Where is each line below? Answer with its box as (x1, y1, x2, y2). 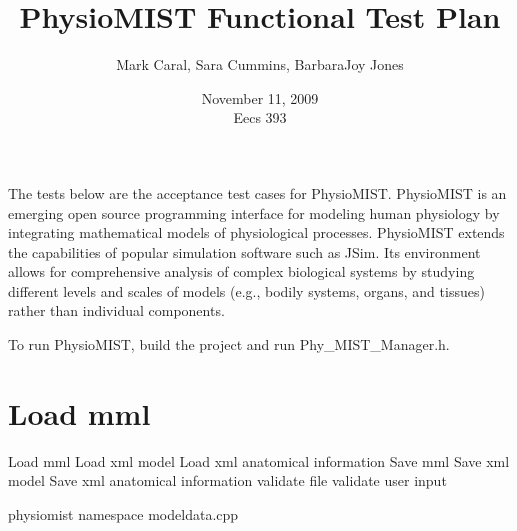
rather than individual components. (8, 300, 225, 321)
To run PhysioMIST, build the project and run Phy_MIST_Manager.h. (8, 334, 450, 355)
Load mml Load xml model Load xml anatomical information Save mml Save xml (8, 450, 510, 471)
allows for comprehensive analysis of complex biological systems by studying (8, 261, 475, 282)
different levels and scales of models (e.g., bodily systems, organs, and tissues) (8, 280, 485, 301)
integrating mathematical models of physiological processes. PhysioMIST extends (8, 222, 505, 243)
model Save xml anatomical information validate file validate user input (8, 470, 447, 491)
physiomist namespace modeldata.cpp (8, 503, 239, 524)
